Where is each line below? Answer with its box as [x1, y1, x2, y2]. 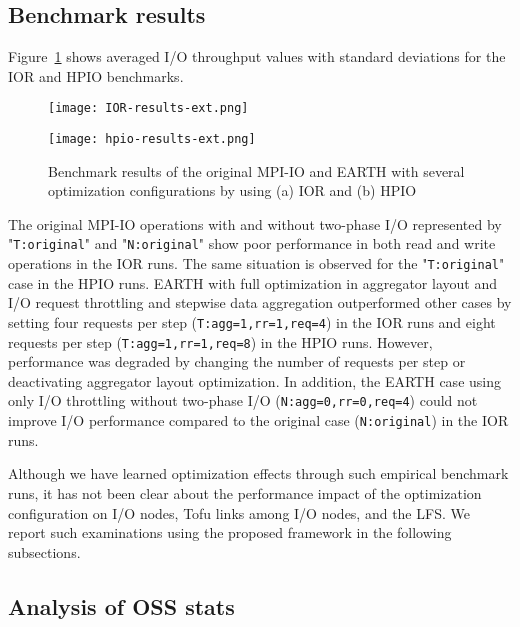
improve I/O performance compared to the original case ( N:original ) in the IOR [8, 410, 509, 431]
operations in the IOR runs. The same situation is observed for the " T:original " [8, 253, 505, 274]
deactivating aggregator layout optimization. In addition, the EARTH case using [8, 370, 501, 391]
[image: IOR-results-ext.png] [48, 101, 249, 116]
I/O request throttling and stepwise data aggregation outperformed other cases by [8, 292, 512, 313]
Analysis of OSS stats [8, 590, 235, 621]
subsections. [8, 541, 81, 562]
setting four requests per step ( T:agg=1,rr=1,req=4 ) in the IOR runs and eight [8, 311, 496, 332]
